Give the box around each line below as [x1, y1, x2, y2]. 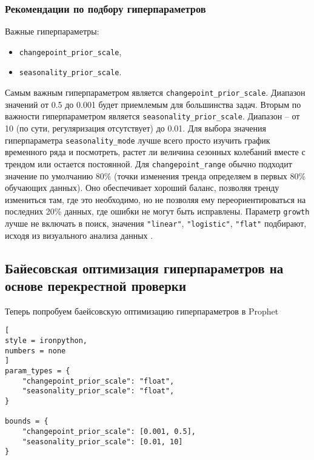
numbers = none [5, 346, 66, 355]
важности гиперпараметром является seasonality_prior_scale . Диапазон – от [5, 110, 300, 122]
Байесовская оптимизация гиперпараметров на [5, 258, 284, 277]
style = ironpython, [5, 336, 88, 345]
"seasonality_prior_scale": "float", [22, 387, 175, 396]
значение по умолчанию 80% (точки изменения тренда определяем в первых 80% [5, 169, 306, 182]
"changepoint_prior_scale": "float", [22, 376, 175, 385]
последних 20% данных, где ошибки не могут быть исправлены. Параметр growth [5, 205, 310, 218]
